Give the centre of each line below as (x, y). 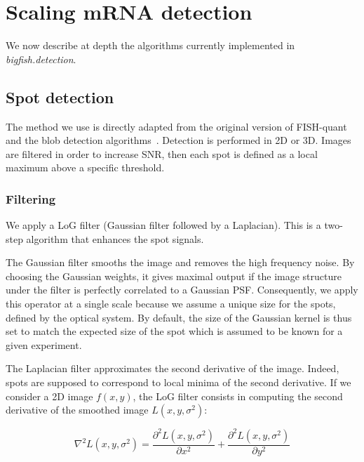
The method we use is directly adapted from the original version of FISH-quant (176, 126)
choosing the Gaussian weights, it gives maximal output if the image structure (174, 276)
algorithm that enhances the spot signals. (115, 238)
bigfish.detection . (41, 59)
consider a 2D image (49, 396)
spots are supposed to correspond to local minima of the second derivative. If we (178, 382)
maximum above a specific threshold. (85, 167)
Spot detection (60, 97)
